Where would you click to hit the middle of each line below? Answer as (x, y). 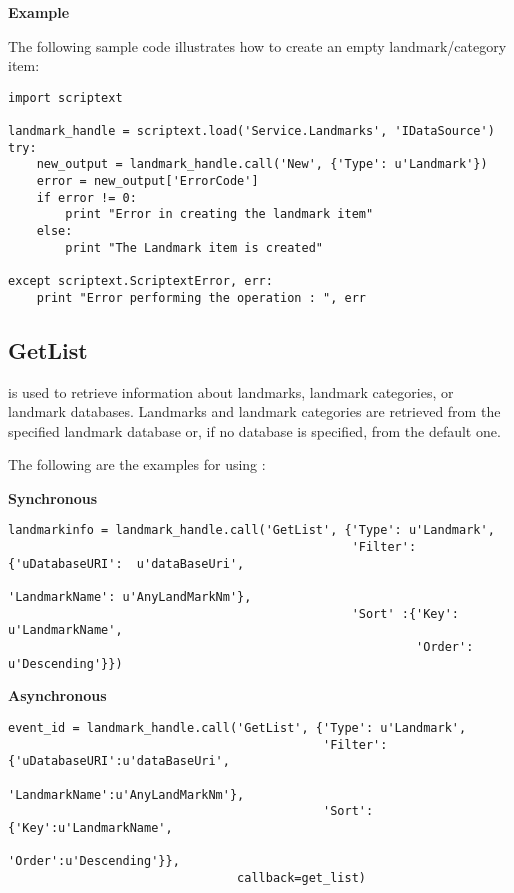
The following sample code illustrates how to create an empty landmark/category (257, 45)
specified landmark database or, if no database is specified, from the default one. (254, 430)
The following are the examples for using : (137, 464)
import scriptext (65, 97)
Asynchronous (57, 695)
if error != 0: (86, 197)
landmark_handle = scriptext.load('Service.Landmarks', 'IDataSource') (251, 131)
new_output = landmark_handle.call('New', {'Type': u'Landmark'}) (262, 164)
